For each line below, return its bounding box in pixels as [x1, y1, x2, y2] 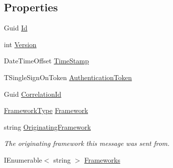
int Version [4, 39, 37, 49]
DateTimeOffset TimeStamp [4, 56, 89, 66]
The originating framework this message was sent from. [4, 138, 170, 148]
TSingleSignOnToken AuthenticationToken [4, 72, 132, 82]
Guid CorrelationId [4, 88, 62, 99]
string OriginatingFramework [4, 121, 91, 132]
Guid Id [4, 23, 27, 33]
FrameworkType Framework [4, 105, 88, 115]
